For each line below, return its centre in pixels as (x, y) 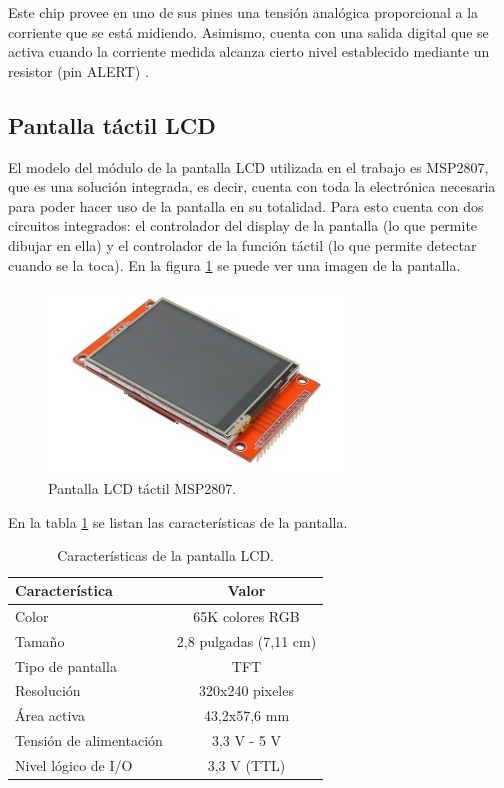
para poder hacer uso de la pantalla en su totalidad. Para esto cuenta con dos (246, 205)
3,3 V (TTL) (246, 764)
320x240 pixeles (246, 690)
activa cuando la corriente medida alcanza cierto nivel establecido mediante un (249, 51)
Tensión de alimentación (89, 740)
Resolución (48, 690)
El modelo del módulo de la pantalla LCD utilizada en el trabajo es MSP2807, (248, 166)
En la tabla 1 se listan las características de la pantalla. (178, 521)
